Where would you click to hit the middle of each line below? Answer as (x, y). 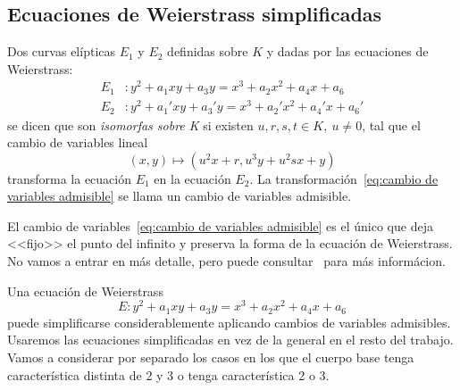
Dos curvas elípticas (62, 51)
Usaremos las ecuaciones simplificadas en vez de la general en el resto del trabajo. (230, 340)
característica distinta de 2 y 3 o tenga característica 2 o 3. (168, 374)
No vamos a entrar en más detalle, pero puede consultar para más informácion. (226, 261)
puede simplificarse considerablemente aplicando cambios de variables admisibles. (229, 322)
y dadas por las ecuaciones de (347, 51)
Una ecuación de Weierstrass (85, 290)
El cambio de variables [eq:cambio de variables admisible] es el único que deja (220, 225)
